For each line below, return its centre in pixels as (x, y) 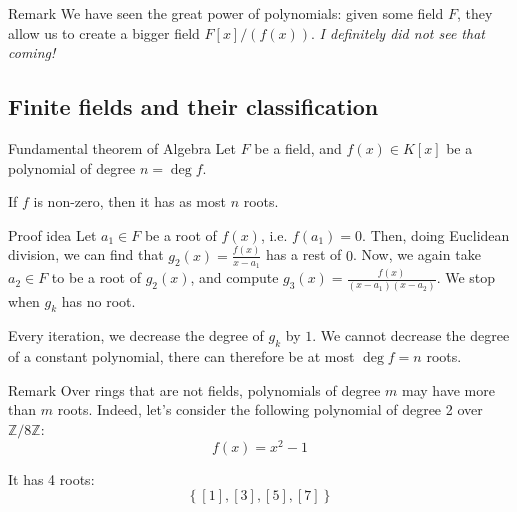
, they (474, 13)
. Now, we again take (416, 254)
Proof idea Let (52, 234)
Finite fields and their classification (193, 106)
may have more (448, 389)
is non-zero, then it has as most (129, 201)
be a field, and (298, 147)
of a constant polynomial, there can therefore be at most (181, 356)
